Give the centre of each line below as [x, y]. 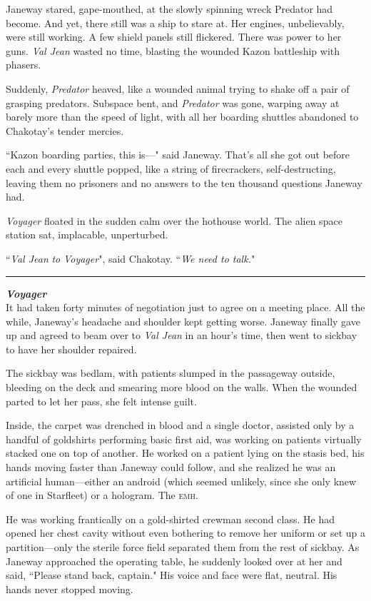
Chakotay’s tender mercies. [65, 130]
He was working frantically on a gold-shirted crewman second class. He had [170, 519]
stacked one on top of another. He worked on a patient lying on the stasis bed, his [185, 453]
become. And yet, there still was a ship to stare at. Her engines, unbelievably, [175, 22]
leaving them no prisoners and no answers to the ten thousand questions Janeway [184, 182]
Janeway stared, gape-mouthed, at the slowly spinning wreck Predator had [169, 9]
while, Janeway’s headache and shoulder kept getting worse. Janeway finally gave [183, 321]
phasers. [24, 65]
